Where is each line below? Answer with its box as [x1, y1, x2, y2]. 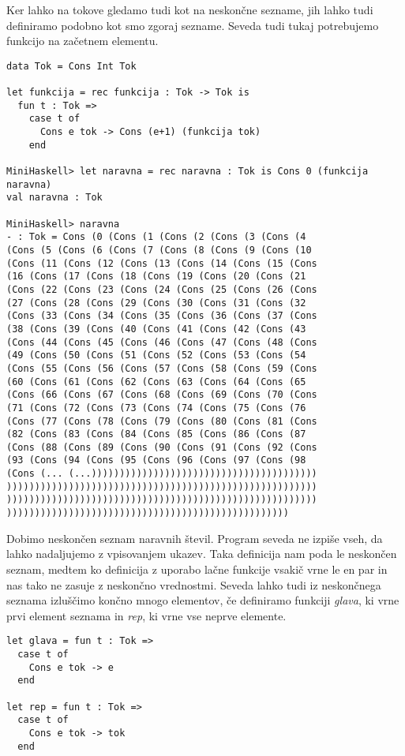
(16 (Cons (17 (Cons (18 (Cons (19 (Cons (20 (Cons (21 [6, 271, 306, 283]
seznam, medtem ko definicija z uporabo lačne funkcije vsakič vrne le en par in [6, 560, 388, 577]
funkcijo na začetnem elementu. [6, 32, 159, 49]
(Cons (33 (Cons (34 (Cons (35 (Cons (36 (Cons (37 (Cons [6, 310, 317, 322]
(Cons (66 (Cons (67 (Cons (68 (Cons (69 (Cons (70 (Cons [6, 389, 317, 401]
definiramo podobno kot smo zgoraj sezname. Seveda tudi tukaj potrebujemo [6, 17, 379, 33]
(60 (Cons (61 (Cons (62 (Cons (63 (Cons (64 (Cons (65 [6, 376, 306, 387]
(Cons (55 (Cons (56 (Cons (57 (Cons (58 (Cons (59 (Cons [6, 362, 317, 374]
